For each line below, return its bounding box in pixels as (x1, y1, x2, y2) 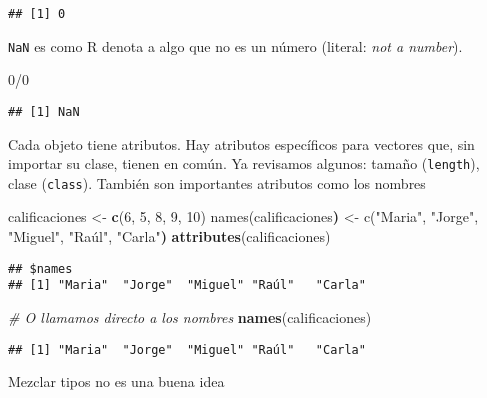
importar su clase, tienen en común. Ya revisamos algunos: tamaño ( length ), (8, 153, 480, 174)
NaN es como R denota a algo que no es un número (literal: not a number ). (8, 35, 463, 56)
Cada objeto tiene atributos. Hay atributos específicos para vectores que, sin (8, 133, 475, 154)
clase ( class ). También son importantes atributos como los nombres (8, 172, 426, 193)
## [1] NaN (8, 104, 80, 119)
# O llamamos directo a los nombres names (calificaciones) (8, 306, 372, 327)
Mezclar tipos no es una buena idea (8, 371, 225, 392)
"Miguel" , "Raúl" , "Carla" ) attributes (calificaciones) (8, 226, 331, 247)
